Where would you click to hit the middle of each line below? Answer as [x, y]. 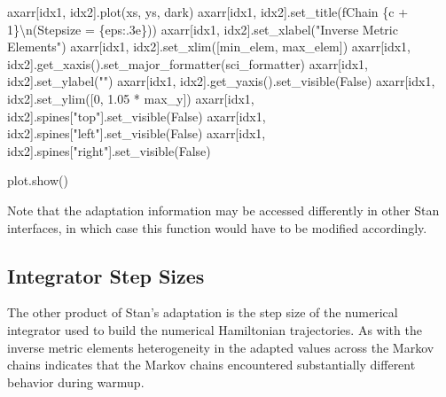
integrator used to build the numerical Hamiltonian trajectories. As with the [215, 329]
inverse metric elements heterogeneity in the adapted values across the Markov [221, 347]
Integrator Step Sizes [106, 275]
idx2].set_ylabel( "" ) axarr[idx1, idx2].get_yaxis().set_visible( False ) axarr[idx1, [221, 81]
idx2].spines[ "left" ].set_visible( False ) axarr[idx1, [137, 133]
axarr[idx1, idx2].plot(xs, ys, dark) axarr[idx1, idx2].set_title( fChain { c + [208, 12]
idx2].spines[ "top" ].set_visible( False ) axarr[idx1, [137, 116]
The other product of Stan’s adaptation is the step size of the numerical [203, 312]
